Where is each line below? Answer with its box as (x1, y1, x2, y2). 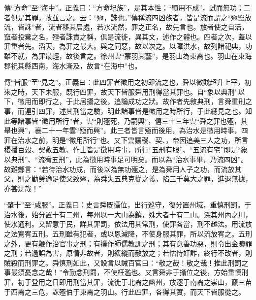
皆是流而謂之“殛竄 (186, 12, 245, 22)
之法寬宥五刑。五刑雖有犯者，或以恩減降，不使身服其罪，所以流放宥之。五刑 (4, 229, 252, 239)
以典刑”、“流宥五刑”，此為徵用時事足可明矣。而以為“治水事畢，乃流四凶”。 (4, 154, 248, 164)
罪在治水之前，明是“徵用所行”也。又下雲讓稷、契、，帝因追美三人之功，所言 (4, 134, 249, 145)
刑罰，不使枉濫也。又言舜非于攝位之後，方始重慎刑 (83, 267, 249, 277)
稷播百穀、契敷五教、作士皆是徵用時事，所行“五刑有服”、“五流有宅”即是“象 (4, 144, 248, 155)
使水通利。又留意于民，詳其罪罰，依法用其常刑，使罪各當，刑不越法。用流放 (4, 219, 252, 229)
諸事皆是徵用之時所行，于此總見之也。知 (121, 105, 252, 116)
